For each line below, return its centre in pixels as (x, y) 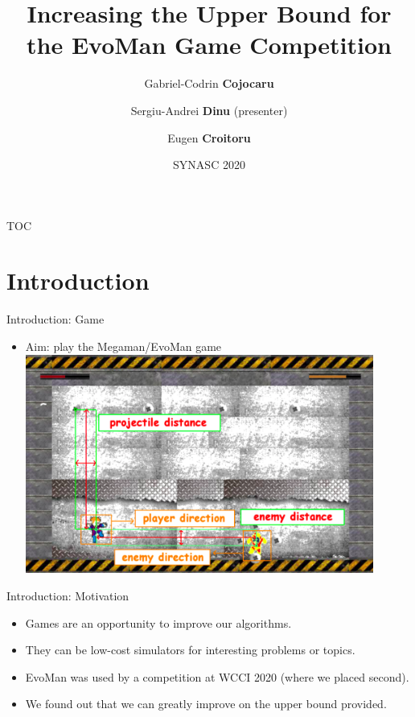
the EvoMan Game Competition (209, 45)
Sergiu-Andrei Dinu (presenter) (209, 110)
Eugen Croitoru (209, 137)
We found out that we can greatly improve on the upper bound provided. (206, 704)
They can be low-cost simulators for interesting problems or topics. (190, 650)
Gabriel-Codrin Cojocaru (209, 83)
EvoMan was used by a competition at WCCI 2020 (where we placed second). (217, 676)
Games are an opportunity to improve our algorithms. (158, 622)
